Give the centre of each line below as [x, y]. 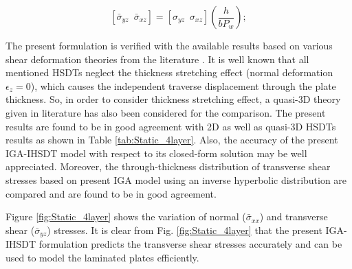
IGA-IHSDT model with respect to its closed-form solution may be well [156, 153]
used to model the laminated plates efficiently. [102, 257]
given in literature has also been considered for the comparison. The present [166, 112]
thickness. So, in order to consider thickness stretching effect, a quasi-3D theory [173, 99]
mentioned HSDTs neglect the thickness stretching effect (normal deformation [169, 72]
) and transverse [294, 217]
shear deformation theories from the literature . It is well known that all [157, 59]
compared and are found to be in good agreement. [111, 193]
